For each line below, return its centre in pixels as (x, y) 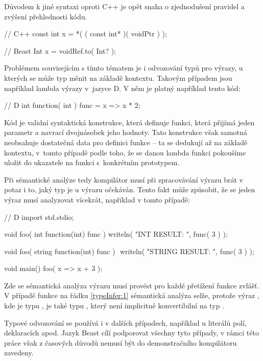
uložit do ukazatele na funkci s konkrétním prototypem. (92, 162)
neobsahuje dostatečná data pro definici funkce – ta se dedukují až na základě (126, 142)
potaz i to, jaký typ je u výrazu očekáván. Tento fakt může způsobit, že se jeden (130, 189)
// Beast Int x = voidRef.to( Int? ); (60, 50)
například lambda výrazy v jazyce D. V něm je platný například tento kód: (122, 88)
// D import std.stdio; (39, 217)
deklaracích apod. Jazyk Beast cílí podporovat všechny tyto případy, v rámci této (131, 333)
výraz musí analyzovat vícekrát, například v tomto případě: (97, 199)
